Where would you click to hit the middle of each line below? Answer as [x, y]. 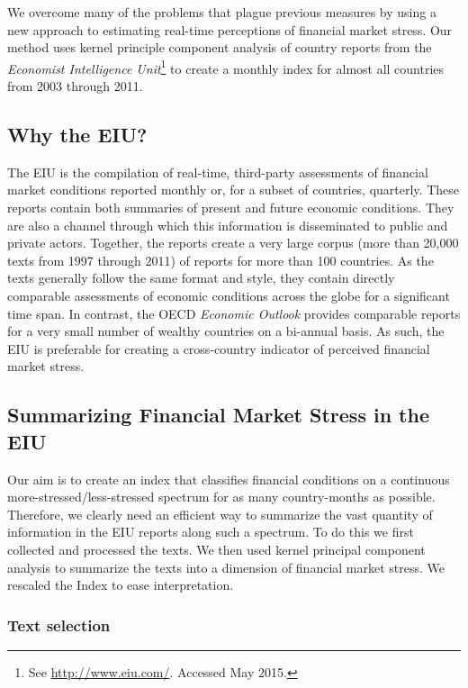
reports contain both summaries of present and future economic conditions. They [231, 208]
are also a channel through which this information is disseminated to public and [228, 225]
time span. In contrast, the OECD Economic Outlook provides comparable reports [234, 313]
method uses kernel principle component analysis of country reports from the [220, 47]
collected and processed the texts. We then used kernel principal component [216, 549]
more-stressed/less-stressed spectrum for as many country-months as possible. [221, 497]
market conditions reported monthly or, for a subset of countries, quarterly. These [233, 190]
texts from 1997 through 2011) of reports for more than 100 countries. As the [220, 260]
